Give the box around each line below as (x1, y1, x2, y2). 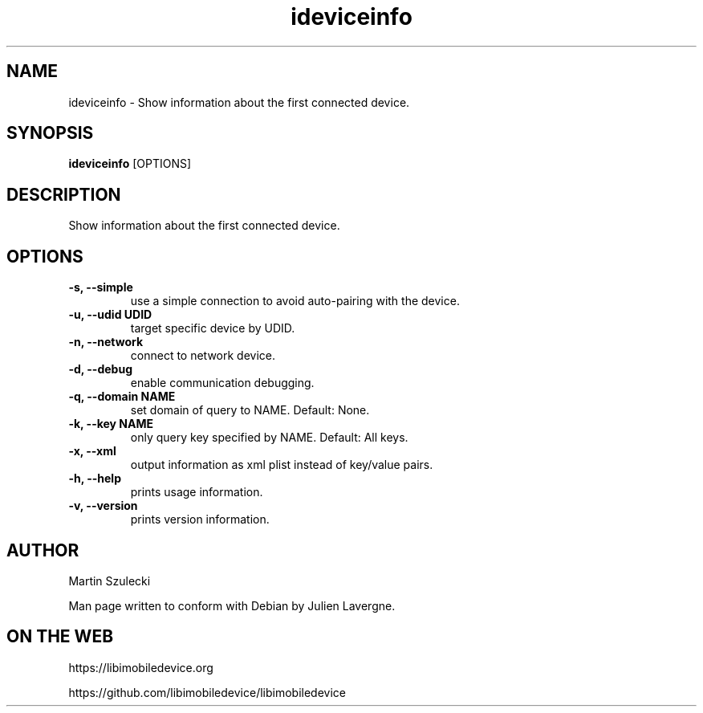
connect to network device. (130, 348, 276, 363)
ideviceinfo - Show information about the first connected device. (68, 95, 410, 109)
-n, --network (68, 335, 144, 349)
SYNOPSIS (6, 123, 94, 144)
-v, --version (68, 499, 138, 513)
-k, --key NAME (68, 417, 154, 431)
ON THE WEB (6, 626, 114, 647)
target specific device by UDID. (130, 321, 295, 336)
